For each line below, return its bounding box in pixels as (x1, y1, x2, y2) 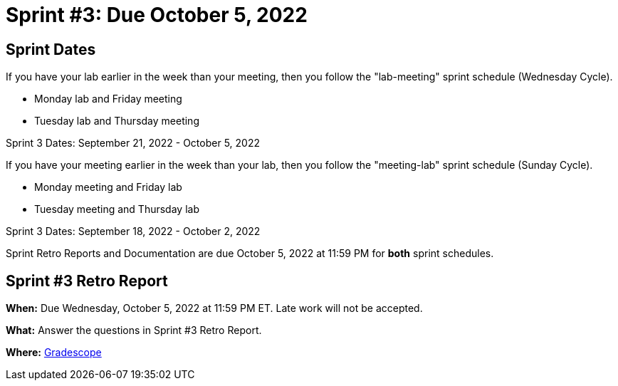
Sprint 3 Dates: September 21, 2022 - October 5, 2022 (6, 137, 260, 150)
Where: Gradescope (6, 346, 102, 359)
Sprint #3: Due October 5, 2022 (6, 3, 308, 27)
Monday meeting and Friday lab (34, 181, 182, 194)
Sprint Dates (6, 40, 96, 58)
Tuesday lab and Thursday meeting (34, 115, 199, 127)
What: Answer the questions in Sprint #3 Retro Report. (6, 324, 262, 337)
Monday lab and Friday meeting (34, 93, 182, 105)
